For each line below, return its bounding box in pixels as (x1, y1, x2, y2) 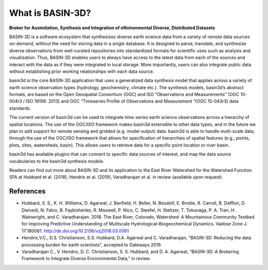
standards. (9, 105, 31, 111)
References (9, 187, 46, 196)
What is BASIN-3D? (9, 7, 91, 18)
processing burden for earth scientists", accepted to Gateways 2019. (21, 242, 162, 248)
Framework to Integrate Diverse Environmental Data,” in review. (21, 256, 151, 262)
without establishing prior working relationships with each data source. (9, 68, 154, 74)
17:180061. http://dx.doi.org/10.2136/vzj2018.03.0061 (21, 228, 129, 234)
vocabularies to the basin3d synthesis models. (9, 158, 104, 164)
